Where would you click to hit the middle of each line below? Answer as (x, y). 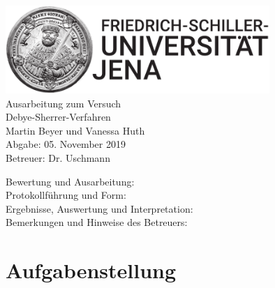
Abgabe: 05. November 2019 (66, 144)
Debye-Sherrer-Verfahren (58, 117)
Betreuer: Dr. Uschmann (58, 157)
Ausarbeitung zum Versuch (64, 103)
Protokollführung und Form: (66, 195)
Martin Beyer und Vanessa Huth (75, 130)
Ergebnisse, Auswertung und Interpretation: (99, 208)
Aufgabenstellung (91, 270)
